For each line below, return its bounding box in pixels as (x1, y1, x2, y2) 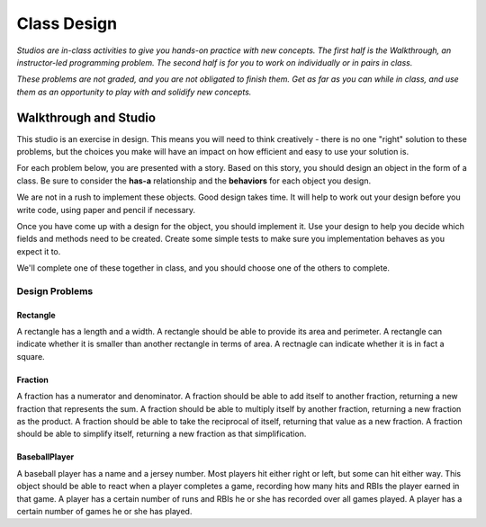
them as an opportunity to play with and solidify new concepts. (16, 86, 252, 97)
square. (16, 351, 45, 362)
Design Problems (16, 284, 94, 297)
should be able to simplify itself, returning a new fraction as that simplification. (16, 428, 307, 440)
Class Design (16, 13, 117, 33)
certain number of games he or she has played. (16, 506, 193, 516)
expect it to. (16, 246, 61, 256)
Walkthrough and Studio (16, 110, 157, 125)
